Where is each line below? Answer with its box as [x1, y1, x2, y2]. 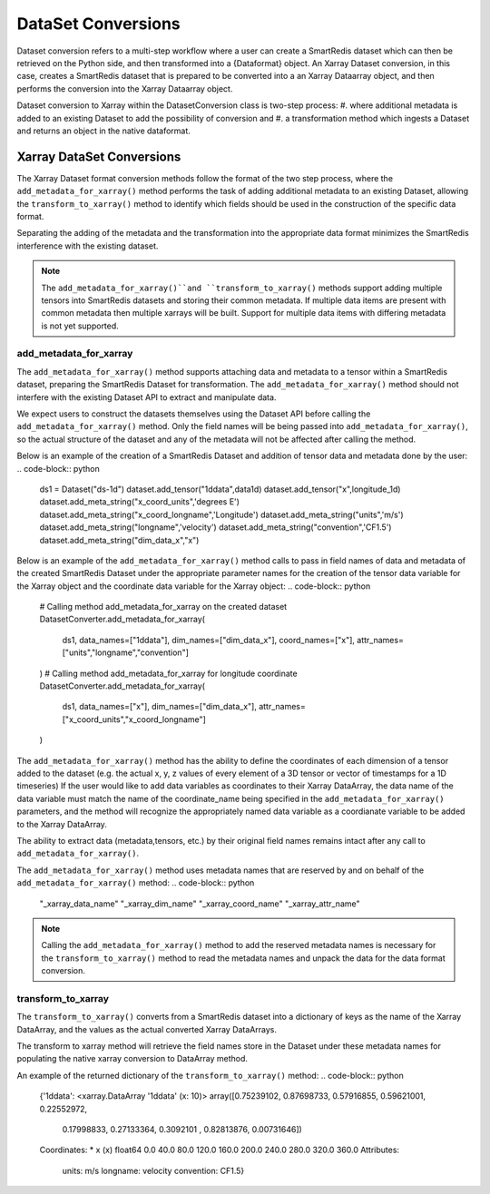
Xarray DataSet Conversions [16, 149, 181, 164]
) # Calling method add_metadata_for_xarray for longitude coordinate [39, 668, 299, 679]
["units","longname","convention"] [62, 647, 190, 658]
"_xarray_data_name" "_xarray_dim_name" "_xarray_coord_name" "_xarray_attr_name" [39, 898, 360, 909]
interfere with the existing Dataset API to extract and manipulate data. [16, 391, 277, 403]
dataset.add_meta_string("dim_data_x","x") [39, 534, 200, 545]
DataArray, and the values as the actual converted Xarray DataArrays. [16, 1023, 277, 1034]
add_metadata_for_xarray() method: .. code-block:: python [16, 877, 255, 888]
